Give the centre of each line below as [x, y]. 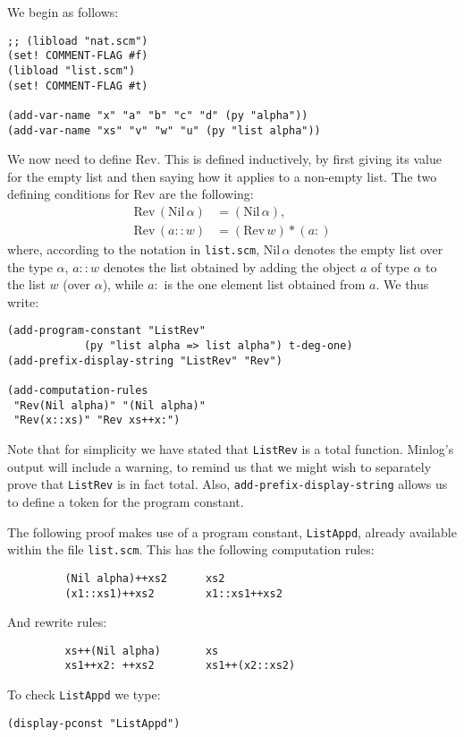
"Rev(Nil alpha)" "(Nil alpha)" [110, 405]
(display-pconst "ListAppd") [94, 723]
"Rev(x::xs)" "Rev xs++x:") [97, 420]
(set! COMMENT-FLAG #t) [78, 86]
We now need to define [69, 159]
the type [30, 266]
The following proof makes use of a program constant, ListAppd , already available [232, 531]
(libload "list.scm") [72, 70]
